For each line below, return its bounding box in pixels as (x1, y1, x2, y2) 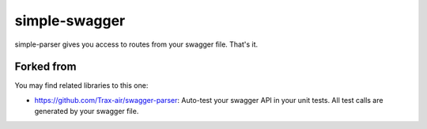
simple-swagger (14, 12, 126, 29)
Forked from (14, 60, 77, 74)
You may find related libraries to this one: (14, 81, 149, 90)
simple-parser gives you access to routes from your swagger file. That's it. (14, 40, 259, 49)
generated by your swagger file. (34, 107, 139, 116)
